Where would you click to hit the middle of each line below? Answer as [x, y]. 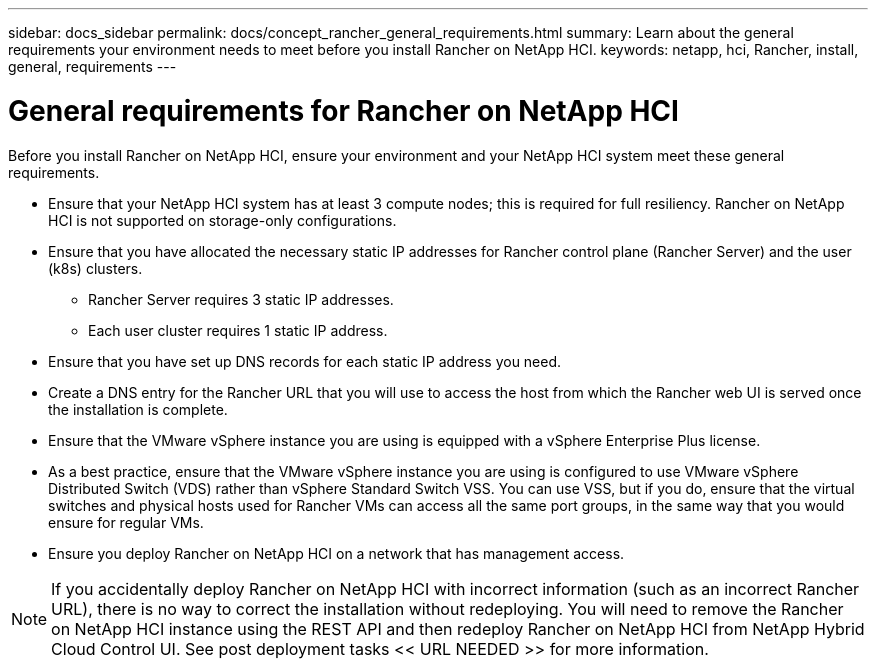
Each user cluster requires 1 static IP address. [238, 330]
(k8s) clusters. [95, 268]
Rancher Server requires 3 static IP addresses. [241, 299]
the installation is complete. [138, 409]
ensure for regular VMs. [126, 522]
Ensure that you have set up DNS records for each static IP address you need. [305, 361]
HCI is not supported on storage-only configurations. [222, 220]
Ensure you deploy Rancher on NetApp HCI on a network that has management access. [336, 553]
